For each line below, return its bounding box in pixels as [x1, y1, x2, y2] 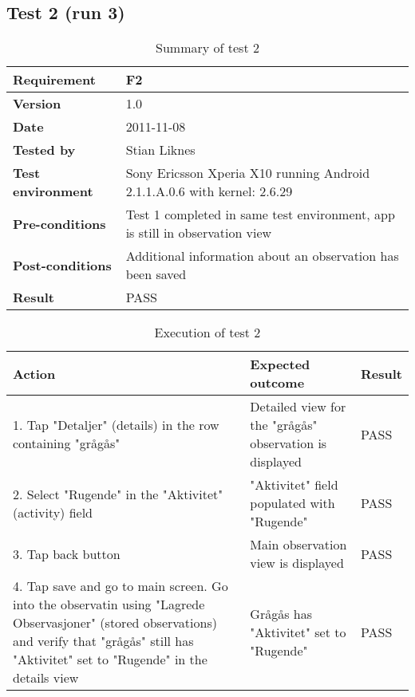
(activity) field [13, 502, 93, 522]
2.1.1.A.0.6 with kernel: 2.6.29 [125, 182, 293, 201]
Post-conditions [13, 255, 112, 274]
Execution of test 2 [154, 323, 261, 342]
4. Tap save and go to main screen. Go [13, 577, 228, 596]
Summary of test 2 [156, 38, 259, 57]
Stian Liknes [125, 140, 196, 159]
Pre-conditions [13, 214, 106, 233]
